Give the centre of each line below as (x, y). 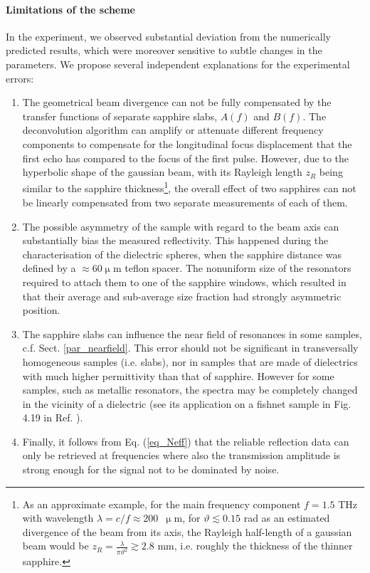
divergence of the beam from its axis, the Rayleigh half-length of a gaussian (187, 531)
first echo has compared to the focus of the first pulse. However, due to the (186, 158)
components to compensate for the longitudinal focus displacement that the (187, 143)
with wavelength (58, 518)
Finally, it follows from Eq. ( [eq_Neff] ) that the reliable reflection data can (186, 441)
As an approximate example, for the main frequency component (162, 504)
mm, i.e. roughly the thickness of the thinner (255, 546)
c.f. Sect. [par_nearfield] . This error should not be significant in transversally (190, 348)
